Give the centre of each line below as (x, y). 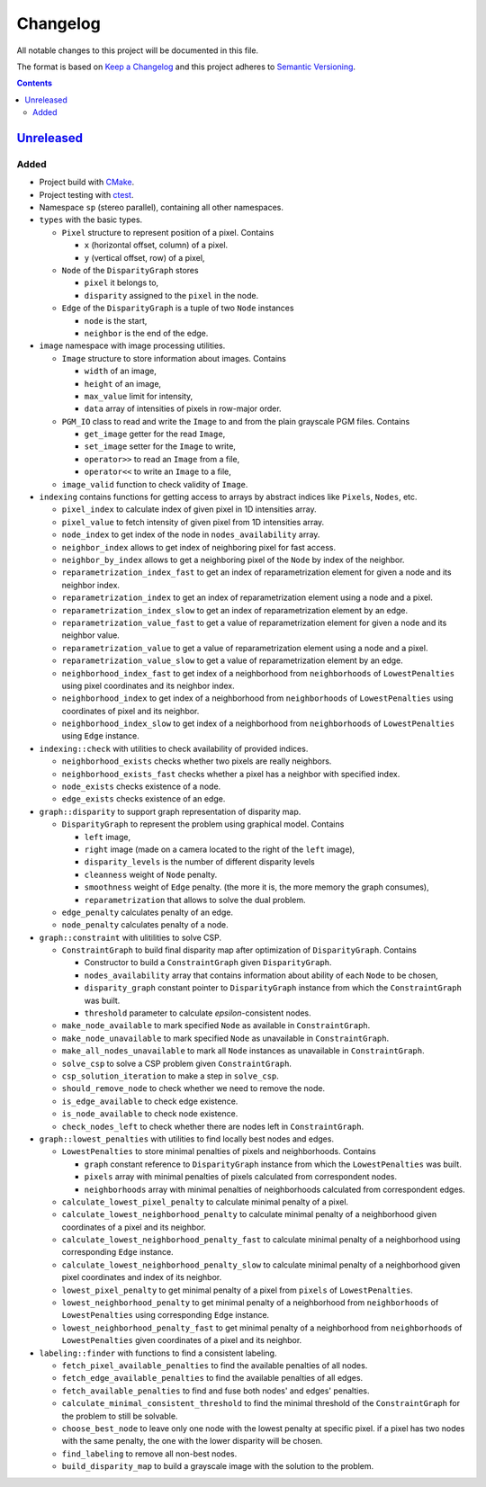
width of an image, (120, 371)
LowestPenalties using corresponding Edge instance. (166, 1315)
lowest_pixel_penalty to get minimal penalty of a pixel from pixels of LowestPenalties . (237, 1290)
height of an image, (123, 383)
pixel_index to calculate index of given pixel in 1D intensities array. (189, 509)
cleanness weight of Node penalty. (151, 874)
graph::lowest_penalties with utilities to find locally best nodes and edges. (187, 1139)
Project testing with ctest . (86, 194)
